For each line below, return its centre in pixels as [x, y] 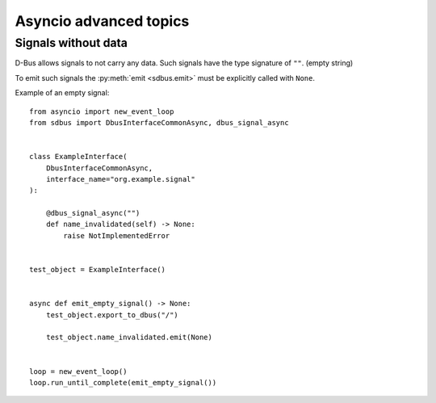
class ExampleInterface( [78, 157]
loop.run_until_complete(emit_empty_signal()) [123, 382]
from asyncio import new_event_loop [102, 111]
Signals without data [71, 43]
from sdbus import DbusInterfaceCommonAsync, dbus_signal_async [159, 122]
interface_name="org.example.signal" [120, 179]
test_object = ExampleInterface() [97, 270]
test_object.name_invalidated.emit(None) [129, 338]
